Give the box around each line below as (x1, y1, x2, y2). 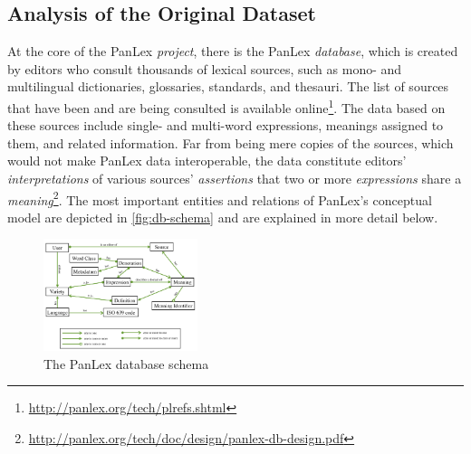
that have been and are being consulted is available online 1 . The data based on (7, 95, 446, 117)
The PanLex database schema (43, 354, 209, 373)
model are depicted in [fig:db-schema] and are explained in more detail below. (7, 207, 438, 226)
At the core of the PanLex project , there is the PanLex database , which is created (7, 42, 458, 61)
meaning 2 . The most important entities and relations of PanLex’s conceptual (7, 187, 432, 209)
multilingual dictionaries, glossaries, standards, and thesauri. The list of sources (7, 77, 449, 96)
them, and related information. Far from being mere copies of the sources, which (7, 133, 454, 152)
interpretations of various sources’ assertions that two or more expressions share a (7, 169, 462, 188)
